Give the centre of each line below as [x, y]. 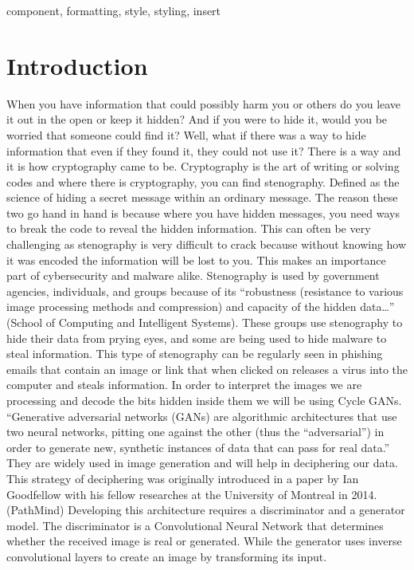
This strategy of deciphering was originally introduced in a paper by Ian [183, 478]
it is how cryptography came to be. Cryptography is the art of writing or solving [203, 166]
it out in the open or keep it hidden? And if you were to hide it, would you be [197, 119]
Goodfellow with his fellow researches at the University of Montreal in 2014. [192, 494]
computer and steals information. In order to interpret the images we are [184, 385]
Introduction [77, 65]
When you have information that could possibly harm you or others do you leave [204, 103]
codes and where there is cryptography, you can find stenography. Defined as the [203, 181]
